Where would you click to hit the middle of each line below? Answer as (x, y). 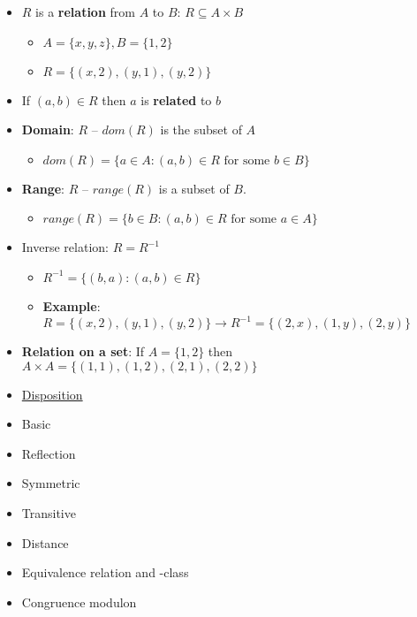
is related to (176, 99)
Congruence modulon (79, 602)
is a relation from (85, 11)
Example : (72, 305)
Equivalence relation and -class (105, 572)
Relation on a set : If (83, 351)
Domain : (48, 129)
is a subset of (194, 188)
